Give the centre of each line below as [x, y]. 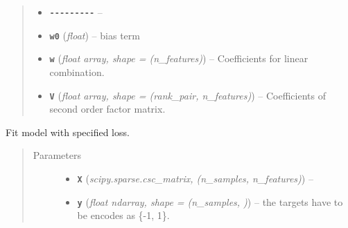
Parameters [57, 155]
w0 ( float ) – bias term [95, 35]
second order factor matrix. [107, 109]
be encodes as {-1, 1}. [123, 215]
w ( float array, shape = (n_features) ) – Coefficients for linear [179, 58]
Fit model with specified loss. [68, 132]
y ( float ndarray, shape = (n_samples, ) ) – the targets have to [210, 201]
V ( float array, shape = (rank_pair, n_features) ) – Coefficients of [188, 95]
